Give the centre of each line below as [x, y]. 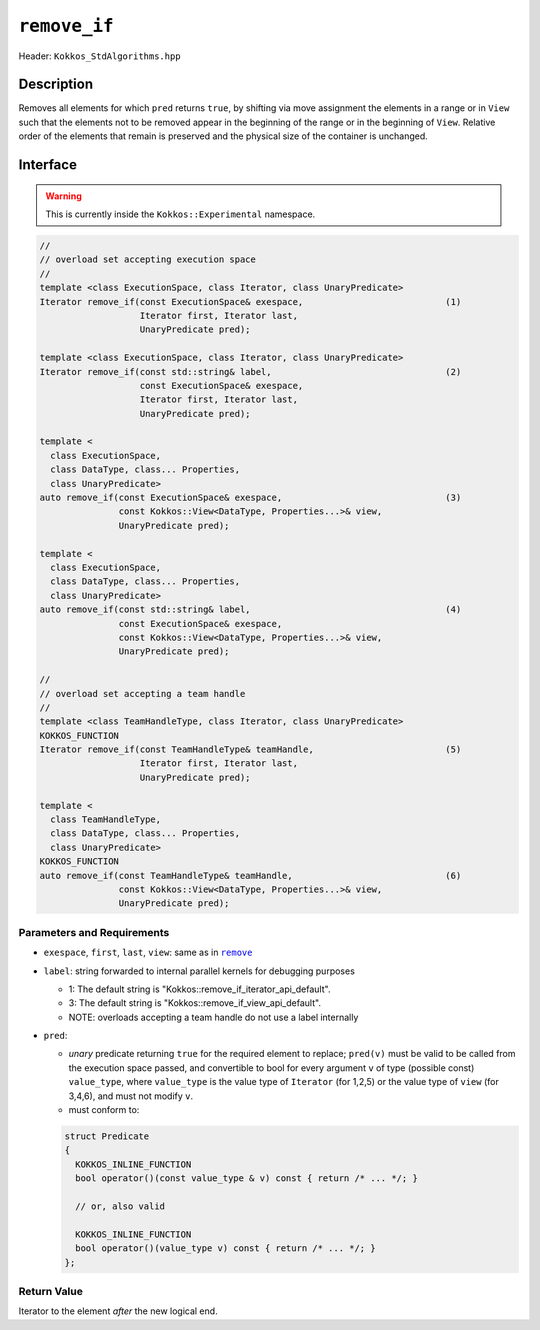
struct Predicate [107, 1136]
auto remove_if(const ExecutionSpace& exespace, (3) [250, 498]
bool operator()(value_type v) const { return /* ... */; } [225, 1248]
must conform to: [104, 1110]
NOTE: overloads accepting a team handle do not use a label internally [213, 1017]
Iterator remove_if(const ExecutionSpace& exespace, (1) [250, 301]
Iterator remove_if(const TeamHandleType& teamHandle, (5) [250, 749]
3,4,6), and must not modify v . [131, 1096]
